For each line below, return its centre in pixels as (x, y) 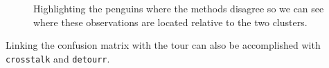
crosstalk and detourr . (58, 58)
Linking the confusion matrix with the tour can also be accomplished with (163, 45)
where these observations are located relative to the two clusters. (170, 22)
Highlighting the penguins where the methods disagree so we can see (179, 8)
